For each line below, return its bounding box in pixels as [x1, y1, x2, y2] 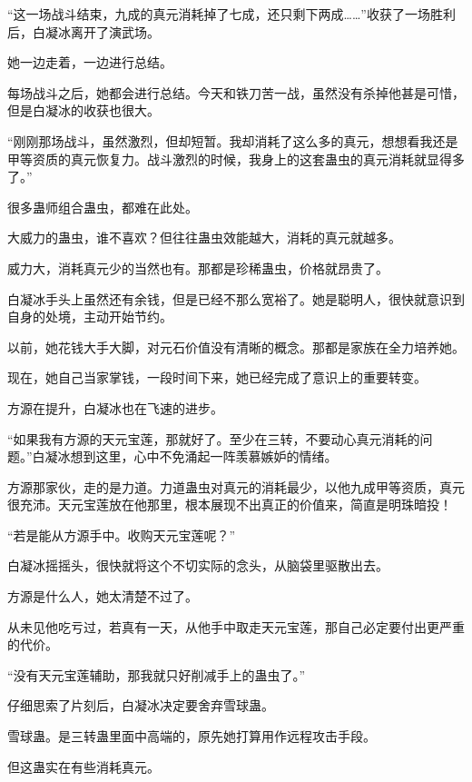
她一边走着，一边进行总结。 [7, 53, 172, 72]
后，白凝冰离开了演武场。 [7, 22, 160, 41]
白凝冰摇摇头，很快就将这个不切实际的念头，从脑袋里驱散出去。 [7, 556, 388, 575]
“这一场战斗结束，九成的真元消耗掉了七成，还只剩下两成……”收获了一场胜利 [7, 5, 456, 23]
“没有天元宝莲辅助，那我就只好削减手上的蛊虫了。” [7, 665, 306, 684]
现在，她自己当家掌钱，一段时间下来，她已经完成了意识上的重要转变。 [7, 368, 427, 387]
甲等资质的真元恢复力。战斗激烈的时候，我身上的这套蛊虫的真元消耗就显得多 [7, 149, 465, 168]
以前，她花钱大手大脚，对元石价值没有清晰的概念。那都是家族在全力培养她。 [7, 337, 465, 356]
